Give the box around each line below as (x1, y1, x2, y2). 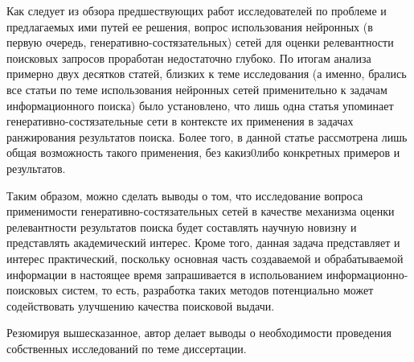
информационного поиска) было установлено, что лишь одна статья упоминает (6, 97, 394, 113)
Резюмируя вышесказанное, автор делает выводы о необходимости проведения (6, 324, 391, 341)
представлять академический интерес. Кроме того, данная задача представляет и (6, 234, 400, 251)
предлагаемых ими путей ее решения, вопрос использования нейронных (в (6, 18, 373, 35)
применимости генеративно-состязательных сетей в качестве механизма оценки (6, 203, 395, 220)
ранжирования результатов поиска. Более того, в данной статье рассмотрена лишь (6, 128, 408, 145)
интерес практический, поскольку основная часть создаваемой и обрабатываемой (6, 249, 404, 266)
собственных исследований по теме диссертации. (6, 339, 247, 356)
